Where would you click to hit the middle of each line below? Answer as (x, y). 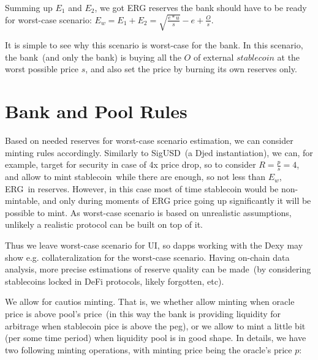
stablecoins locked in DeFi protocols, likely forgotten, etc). (115, 281)
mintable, (23, 201)
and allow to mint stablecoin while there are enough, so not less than (135, 177)
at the (289, 57)
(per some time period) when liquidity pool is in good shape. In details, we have (156, 338)
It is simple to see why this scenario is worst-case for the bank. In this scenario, (154, 45)
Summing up (29, 7)
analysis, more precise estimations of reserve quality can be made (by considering (158, 269)
